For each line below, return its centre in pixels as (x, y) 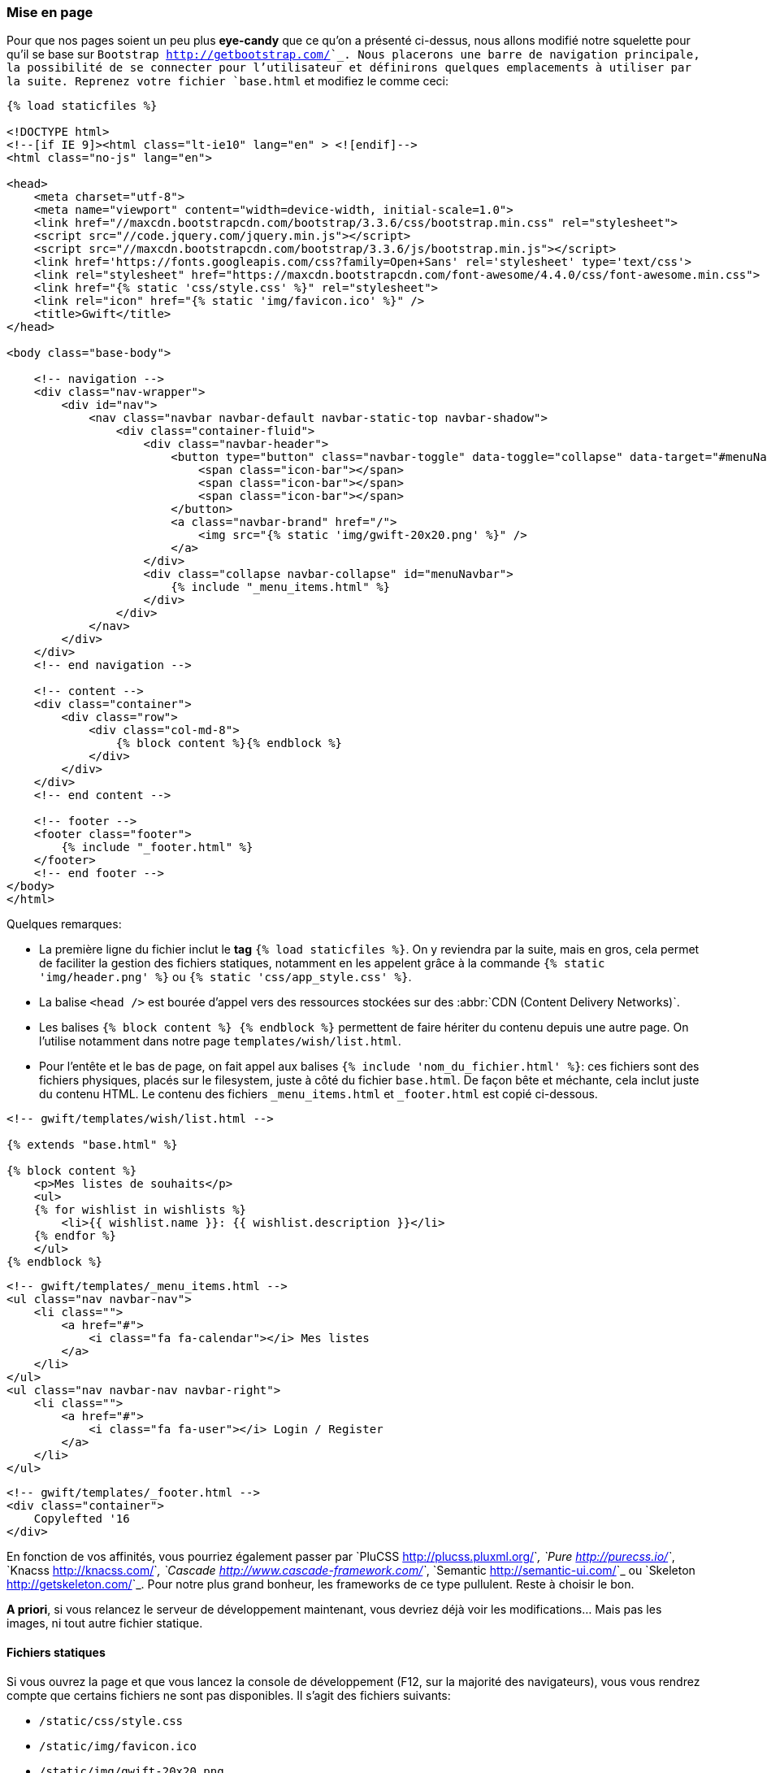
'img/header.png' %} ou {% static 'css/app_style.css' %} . (225, 977)
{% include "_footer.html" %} (157, 847)
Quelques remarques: (64, 924)
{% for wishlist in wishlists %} (140, 1210)
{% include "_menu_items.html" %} (281, 587)
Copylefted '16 (82, 1519)
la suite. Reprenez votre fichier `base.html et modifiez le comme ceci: (227, 81)
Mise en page (50, 12)
